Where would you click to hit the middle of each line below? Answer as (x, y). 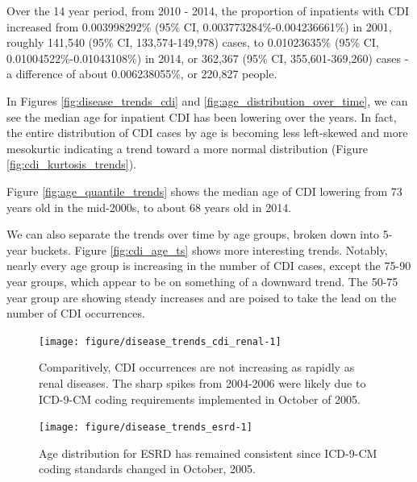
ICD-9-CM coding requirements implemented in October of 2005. (200, 399)
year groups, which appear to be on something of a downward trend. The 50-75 (202, 281)
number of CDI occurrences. (76, 313)
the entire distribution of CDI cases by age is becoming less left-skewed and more (207, 133)
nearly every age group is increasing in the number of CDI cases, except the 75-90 (209, 266)
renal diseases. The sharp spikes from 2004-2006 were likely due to (202, 382)
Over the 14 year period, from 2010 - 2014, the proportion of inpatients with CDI (208, 10)
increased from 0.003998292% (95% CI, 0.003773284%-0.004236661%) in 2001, (199, 26)
